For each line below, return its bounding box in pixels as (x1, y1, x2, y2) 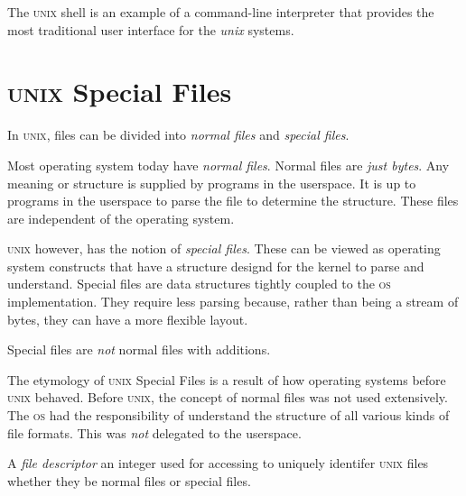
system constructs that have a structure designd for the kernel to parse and (7, 256, 424, 275)
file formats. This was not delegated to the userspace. (7, 423, 302, 442)
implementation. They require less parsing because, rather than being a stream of (7, 292, 459, 311)
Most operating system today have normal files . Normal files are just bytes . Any (7, 155, 450, 174)
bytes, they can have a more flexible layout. (7, 309, 248, 328)
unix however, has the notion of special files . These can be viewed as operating (7, 239, 441, 258)
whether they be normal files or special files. (7, 471, 251, 490)
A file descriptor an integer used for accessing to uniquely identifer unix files (7, 454, 429, 473)
